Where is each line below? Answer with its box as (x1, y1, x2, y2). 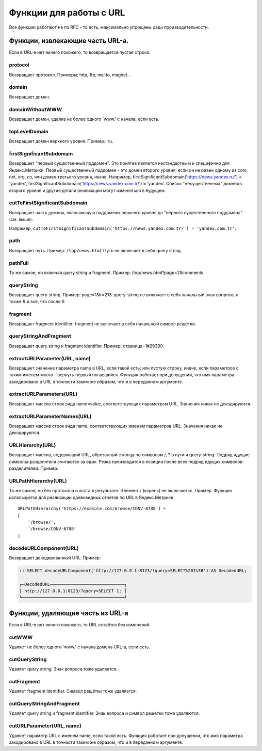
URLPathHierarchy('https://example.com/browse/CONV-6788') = (17, 506, 166, 511)
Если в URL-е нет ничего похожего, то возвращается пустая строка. (9, 49, 150, 55)
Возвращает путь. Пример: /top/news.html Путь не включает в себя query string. (9, 247, 182, 253)
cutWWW (9, 634, 33, 640)
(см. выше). (9, 216, 33, 223)
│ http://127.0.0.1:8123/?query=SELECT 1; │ (19, 588, 127, 594)
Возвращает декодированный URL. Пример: (9, 555, 101, 560)
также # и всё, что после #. (9, 299, 66, 304)
